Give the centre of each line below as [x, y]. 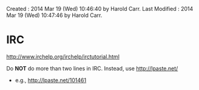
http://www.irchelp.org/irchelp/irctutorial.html [63, 57]
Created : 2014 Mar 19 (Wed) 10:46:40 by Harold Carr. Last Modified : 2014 [100, 9]
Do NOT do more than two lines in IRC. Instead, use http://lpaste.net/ [92, 68]
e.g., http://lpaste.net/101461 [51, 80]
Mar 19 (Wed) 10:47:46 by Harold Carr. [54, 15]
